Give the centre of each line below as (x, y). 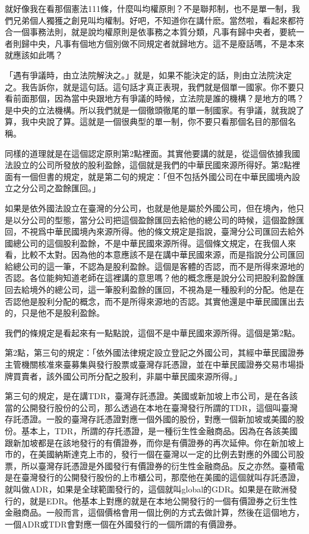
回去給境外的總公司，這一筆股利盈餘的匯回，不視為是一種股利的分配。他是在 (154, 290)
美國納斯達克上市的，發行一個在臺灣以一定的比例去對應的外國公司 (167, 454)
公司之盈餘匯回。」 (65, 188)
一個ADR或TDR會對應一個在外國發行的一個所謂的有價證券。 (123, 524)
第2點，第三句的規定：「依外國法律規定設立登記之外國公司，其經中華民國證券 (154, 353)
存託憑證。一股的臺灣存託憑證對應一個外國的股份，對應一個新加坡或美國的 (150, 419)
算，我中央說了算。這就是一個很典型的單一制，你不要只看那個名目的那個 (146, 121)
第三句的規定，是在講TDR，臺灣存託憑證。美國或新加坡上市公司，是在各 (147, 396)
